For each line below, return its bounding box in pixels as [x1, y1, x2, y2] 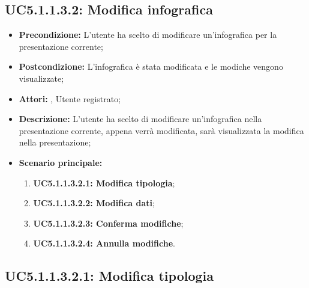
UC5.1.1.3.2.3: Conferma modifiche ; [33, 216, 184, 229]
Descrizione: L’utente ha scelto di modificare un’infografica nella [19, 112, 262, 125]
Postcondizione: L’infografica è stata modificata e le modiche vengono [19, 60, 283, 73]
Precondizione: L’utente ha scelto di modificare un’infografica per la [19, 28, 277, 41]
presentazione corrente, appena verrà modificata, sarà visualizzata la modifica [19, 124, 304, 136]
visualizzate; [19, 72, 64, 84]
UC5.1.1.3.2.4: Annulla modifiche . [33, 237, 175, 250]
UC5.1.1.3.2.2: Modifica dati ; [33, 197, 155, 209]
